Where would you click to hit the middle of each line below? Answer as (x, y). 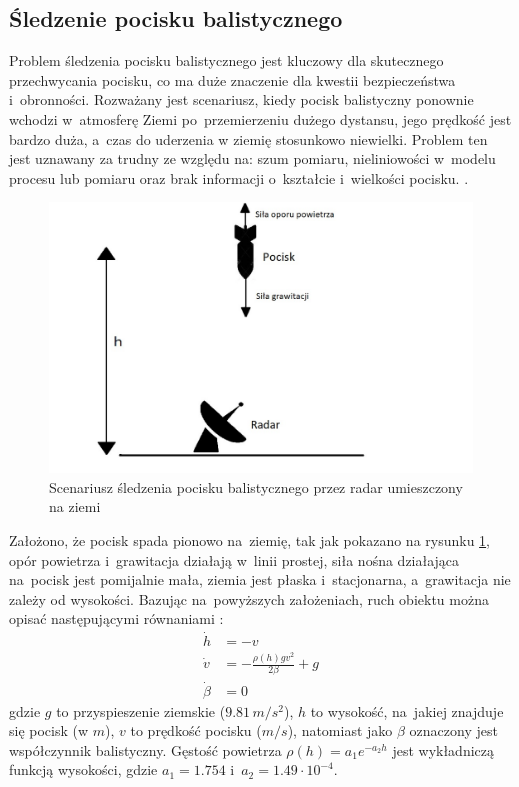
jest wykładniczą (443, 749)
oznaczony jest (453, 730)
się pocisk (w (49, 730)
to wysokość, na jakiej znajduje (407, 710)
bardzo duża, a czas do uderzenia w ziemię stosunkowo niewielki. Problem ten (248, 138)
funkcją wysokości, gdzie (83, 769)
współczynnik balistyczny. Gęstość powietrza (145, 749)
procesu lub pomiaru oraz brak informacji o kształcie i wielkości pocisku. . (239, 177)
